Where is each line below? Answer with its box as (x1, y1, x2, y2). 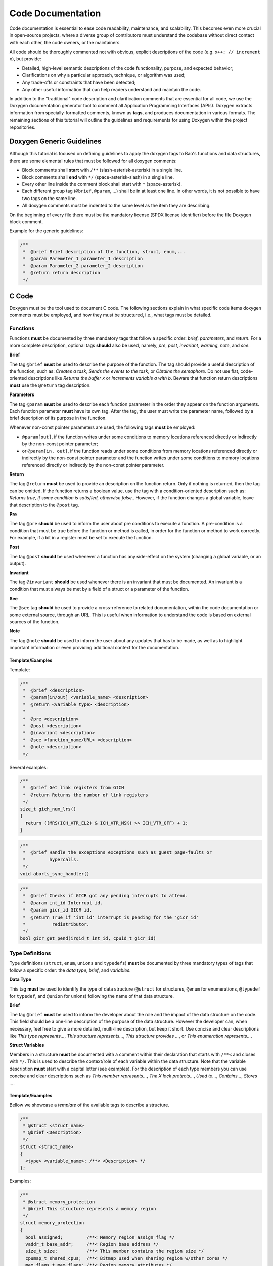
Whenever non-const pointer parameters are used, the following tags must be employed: (9, 424, 196, 430)
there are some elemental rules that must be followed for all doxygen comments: (9, 157, 177, 164)
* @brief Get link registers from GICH (23, 785, 124, 790)
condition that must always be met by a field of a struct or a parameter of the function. (9, 586, 190, 592)
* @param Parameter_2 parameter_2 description (23, 263, 143, 268)
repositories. (9, 124, 36, 130)
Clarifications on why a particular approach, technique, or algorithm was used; (22, 72, 186, 78)
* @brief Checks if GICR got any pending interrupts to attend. (23, 893, 188, 899)
